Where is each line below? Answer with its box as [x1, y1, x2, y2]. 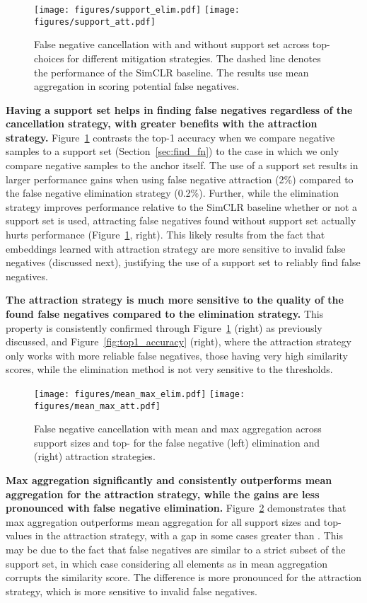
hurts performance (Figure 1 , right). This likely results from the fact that [6, 227, 325, 242]
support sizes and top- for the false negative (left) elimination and [34, 435, 320, 449]
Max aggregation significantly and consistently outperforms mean [6, 473, 332, 488]
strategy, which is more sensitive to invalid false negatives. [6, 583, 257, 598]
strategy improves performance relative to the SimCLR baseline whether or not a [6, 199, 358, 214]
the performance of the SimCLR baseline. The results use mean [34, 64, 309, 79]
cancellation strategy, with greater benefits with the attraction [6, 116, 318, 131]
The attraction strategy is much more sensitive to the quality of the [6, 292, 344, 307]
